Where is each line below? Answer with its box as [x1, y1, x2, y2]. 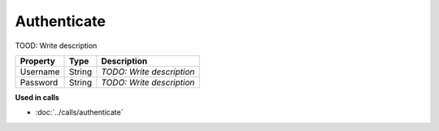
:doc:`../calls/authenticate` [35, 107, 124, 117]
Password [20, 76, 59, 88]
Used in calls [15, 92, 60, 102]
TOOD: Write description [15, 41, 98, 50]
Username [20, 66, 60, 77]
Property [20, 55, 56, 67]
